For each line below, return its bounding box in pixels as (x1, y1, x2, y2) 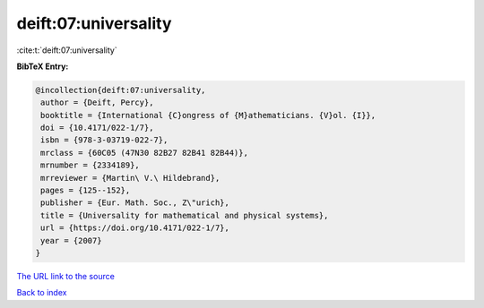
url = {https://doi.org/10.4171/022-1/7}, (40, 223, 230, 233)
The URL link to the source (16, 270, 116, 281)
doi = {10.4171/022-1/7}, (40, 123, 154, 133)
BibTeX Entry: (16, 61, 69, 72)
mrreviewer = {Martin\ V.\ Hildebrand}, (40, 173, 220, 183)
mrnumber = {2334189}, (40, 160, 141, 170)
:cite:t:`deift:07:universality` (16, 45, 117, 56)
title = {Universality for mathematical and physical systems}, (40, 210, 329, 220)
